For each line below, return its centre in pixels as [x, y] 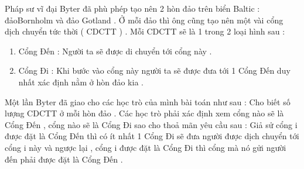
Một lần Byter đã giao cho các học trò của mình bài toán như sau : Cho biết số [148, 101]
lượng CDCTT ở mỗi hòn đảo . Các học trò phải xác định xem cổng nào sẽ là [144, 113]
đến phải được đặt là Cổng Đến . [64, 159]
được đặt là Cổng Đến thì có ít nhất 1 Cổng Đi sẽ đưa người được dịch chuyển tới [152, 136]
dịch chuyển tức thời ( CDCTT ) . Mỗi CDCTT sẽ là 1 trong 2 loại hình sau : [145, 31]
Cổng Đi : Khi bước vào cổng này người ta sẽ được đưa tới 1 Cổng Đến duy [154, 70]
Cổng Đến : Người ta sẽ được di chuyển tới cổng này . [115, 51]
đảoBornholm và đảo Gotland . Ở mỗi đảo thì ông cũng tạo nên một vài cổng [144, 20]
